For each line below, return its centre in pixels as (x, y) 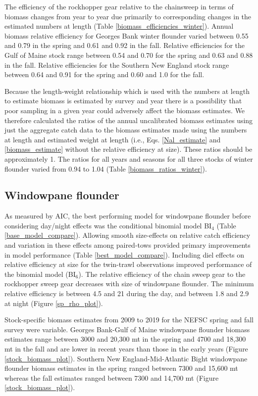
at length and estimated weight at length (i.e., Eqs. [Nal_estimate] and (113, 139)
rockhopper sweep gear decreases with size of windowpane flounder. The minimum (129, 284)
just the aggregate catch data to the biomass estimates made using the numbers (126, 130)
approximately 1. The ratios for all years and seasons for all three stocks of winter (129, 158)
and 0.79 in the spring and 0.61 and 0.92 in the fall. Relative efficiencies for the (125, 45)
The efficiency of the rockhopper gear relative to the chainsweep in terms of (119, 6)
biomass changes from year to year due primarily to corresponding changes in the (128, 16)
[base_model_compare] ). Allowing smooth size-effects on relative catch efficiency (128, 235)
